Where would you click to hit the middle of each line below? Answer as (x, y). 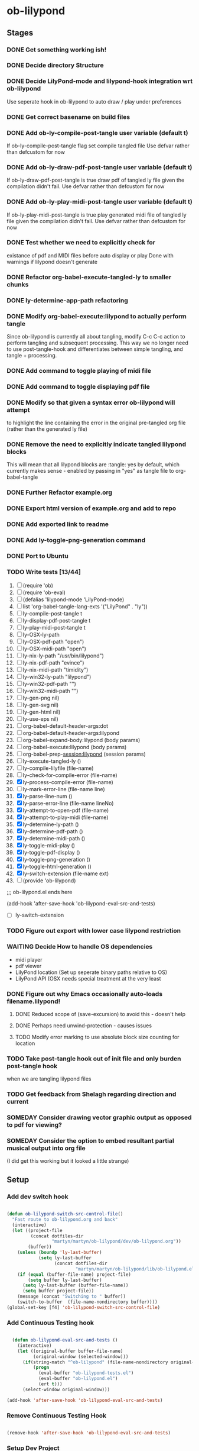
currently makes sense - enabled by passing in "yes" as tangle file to (90, 471)
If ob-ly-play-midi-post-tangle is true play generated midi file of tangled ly (97, 215)
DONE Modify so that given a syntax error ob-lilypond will (91, 402)
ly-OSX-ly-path (41, 635)
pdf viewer (28, 966)
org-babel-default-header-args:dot (66, 726)
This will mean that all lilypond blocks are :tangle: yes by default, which (93, 465)
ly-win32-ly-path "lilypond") (57, 677)
